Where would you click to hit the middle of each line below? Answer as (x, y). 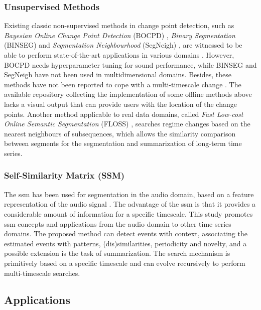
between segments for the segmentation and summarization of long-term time (123, 143)
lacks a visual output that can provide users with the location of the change (120, 104)
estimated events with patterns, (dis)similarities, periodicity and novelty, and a (125, 243)
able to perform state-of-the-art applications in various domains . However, (119, 55)
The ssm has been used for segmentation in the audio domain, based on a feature (129, 194)
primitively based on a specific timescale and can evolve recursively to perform (125, 263)
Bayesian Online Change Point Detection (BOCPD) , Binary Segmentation (120, 35)
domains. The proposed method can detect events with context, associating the (126, 234)
